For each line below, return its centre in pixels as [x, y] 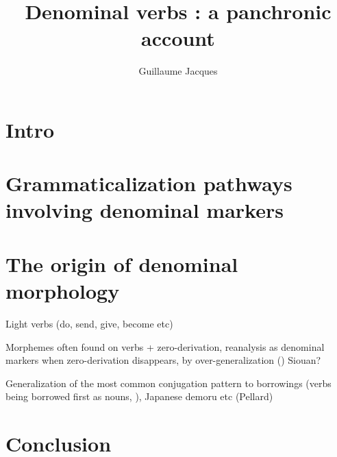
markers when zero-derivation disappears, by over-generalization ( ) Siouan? [163, 360]
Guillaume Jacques [178, 71]
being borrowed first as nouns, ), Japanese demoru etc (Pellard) [139, 396]
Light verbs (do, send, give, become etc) [89, 323]
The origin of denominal [122, 263]
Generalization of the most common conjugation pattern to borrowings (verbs [168, 383]
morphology [63, 291]
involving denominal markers [145, 210]
